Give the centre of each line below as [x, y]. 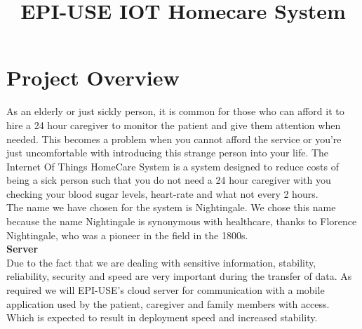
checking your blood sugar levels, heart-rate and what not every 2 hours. [162, 193]
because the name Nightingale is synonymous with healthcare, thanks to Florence [182, 221]
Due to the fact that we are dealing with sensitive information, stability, [161, 262]
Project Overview [93, 78]
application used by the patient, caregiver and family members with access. [168, 303]
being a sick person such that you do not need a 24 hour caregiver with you [169, 180]
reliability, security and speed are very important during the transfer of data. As [179, 276]
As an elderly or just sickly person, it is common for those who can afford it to [175, 111]
